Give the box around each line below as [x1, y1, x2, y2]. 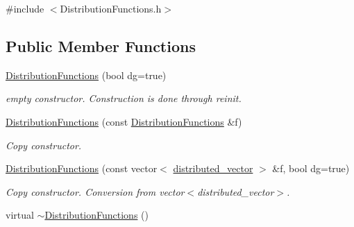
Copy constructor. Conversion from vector [6, 184, 185, 199]
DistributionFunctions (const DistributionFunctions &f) [6, 114, 242, 128]
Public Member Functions [6, 35, 196, 56]
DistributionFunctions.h [60, 1, 162, 15]
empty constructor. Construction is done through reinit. [6, 91, 242, 106]
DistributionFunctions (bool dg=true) [6, 67, 167, 82]
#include [6, 1, 44, 15]
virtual [6, 208, 34, 222]
